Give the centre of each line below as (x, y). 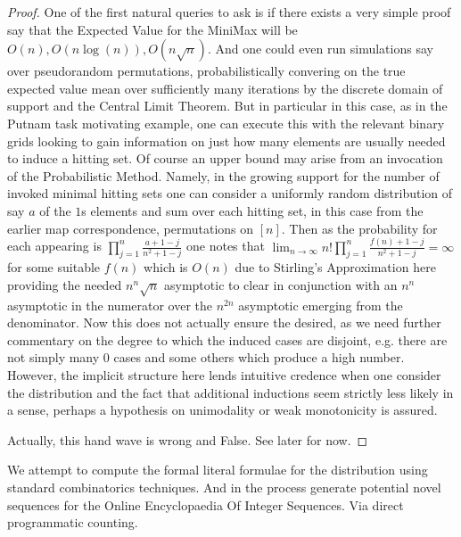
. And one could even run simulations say (320, 49)
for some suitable (54, 267)
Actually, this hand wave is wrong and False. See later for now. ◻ (188, 439)
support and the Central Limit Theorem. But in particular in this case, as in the (227, 106)
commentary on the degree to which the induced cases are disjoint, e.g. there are (227, 339)
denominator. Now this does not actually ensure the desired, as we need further (224, 322)
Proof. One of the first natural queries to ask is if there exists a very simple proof (229, 12)
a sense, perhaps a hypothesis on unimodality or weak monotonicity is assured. (222, 410)
